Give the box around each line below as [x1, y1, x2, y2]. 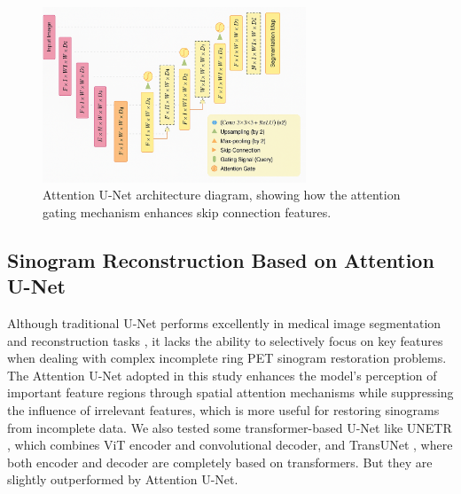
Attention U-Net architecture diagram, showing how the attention [43, 185, 401, 204]
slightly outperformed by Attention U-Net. [7, 470, 238, 489]
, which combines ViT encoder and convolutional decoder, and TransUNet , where [7, 435, 453, 454]
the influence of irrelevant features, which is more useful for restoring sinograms [7, 401, 440, 419]
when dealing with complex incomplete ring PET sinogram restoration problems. [7, 349, 447, 367]
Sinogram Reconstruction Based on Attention [7, 246, 434, 273]
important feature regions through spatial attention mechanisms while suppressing [7, 383, 454, 402]
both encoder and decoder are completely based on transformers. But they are [7, 452, 433, 471]
